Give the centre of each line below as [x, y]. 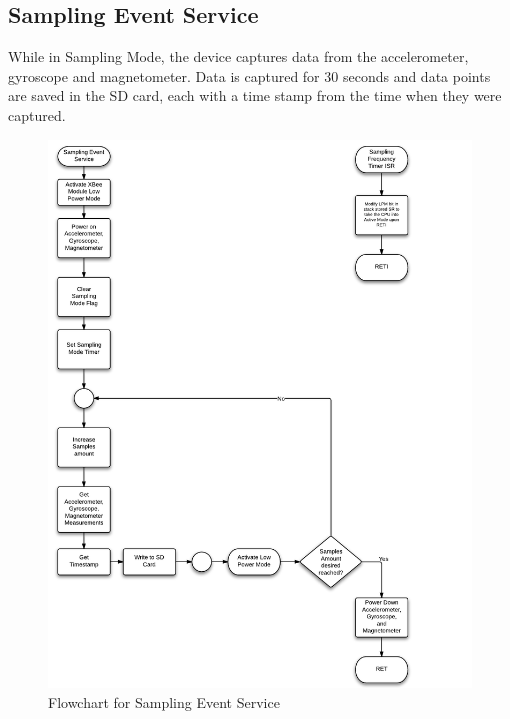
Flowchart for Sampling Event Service [164, 701]
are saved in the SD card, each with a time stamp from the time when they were [255, 95]
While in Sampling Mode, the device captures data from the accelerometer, [238, 56]
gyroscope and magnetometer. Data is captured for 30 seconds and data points [249, 75]
